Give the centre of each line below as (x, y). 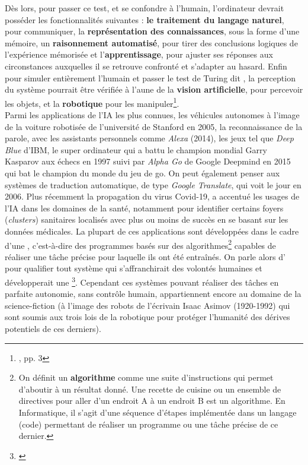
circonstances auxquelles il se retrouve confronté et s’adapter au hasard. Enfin (146, 66)
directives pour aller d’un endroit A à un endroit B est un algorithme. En (152, 401)
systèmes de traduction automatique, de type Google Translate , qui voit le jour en (153, 184)
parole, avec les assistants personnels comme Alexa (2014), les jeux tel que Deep (149, 138)
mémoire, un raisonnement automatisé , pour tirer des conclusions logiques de (151, 42)
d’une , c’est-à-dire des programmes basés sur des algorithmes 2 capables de (140, 244)
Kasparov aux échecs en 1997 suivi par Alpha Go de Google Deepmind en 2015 (148, 161)
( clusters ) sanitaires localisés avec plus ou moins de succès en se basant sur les (147, 219)
